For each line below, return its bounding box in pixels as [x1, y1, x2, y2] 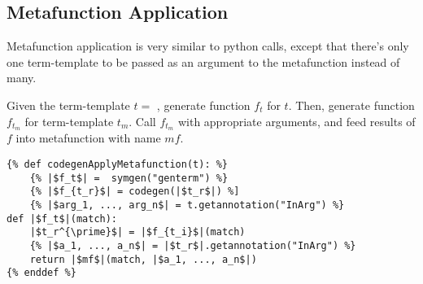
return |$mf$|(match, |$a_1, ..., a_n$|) [29, 253, 257, 265]
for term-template [24, 112, 114, 129]
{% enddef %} [7, 267, 76, 279]
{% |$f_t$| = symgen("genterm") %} [29, 172, 229, 184]
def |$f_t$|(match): [7, 212, 118, 225]
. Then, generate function [288, 96, 415, 113]
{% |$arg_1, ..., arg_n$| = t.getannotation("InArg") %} [29, 199, 345, 211]
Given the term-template [7, 96, 130, 113]
